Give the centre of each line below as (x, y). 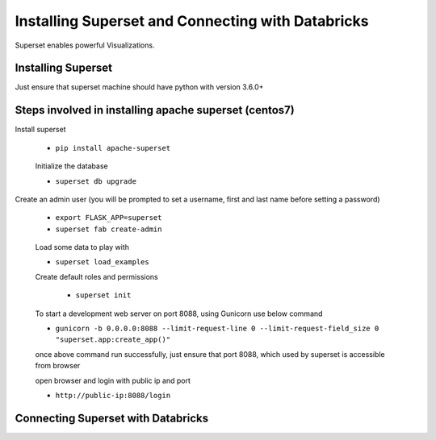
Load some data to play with (82, 247)
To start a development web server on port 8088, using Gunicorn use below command (179, 313)
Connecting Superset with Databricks (112, 418)
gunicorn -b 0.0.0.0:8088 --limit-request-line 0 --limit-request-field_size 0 (217, 329)
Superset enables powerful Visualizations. (85, 45)
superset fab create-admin (109, 229)
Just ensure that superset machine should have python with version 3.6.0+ (139, 87)
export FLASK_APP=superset (109, 218)
